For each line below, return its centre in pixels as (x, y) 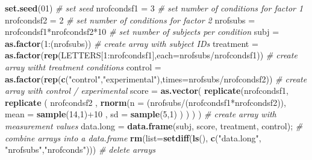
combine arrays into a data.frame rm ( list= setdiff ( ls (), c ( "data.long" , (133, 137)
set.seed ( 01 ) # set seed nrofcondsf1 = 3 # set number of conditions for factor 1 (154, 8)
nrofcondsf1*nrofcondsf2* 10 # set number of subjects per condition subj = (142, 32)
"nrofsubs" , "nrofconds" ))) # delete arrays (80, 149)
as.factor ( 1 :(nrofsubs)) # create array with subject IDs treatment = (132, 43)
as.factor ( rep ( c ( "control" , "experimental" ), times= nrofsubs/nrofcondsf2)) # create (156, 78)
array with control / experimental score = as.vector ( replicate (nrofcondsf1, (147, 91)
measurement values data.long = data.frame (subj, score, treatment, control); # (154, 125)
